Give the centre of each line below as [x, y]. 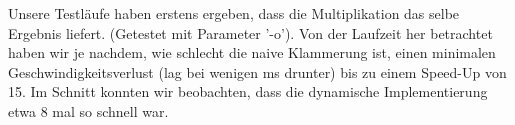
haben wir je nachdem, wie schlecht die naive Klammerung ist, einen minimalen [252, 52]
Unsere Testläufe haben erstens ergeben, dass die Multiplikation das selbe [234, 13]
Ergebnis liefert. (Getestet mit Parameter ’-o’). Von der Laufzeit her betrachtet [250, 32]
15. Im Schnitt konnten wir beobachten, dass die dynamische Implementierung [248, 91]
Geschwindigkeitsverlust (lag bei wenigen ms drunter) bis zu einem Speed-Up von [257, 71]
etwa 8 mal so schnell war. [88, 110]
